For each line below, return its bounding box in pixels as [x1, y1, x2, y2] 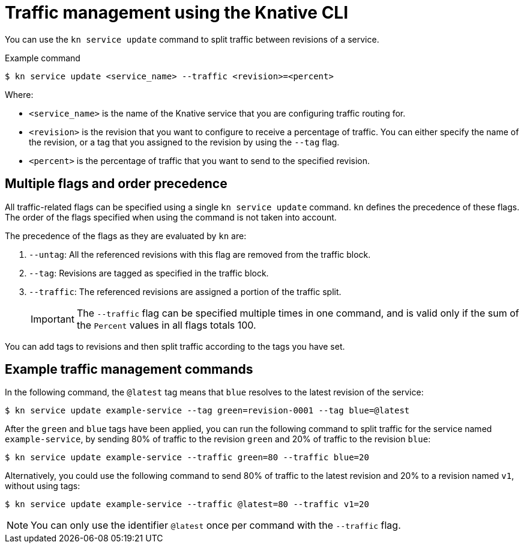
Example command [5, 52, 80, 63]
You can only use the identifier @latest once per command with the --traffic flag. [31, 519, 401, 532]
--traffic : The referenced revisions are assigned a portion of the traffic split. [29, 286, 342, 297]
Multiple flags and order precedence [5, 176, 227, 192]
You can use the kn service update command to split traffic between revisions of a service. [5, 34, 379, 44]
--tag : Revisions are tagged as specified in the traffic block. [29, 267, 269, 278]
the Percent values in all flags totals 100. [76, 318, 256, 331]
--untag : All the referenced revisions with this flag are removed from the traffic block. [29, 249, 371, 260]
